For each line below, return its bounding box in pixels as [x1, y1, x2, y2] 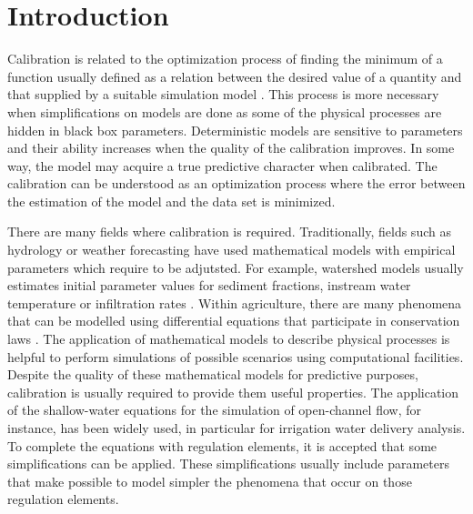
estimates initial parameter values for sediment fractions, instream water [7, 276, 411, 295]
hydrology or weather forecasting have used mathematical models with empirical [7, 240, 456, 259]
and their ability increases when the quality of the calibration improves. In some [7, 138, 455, 157]
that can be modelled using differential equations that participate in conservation [7, 311, 460, 330]
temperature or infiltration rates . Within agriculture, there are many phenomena [7, 293, 462, 312]
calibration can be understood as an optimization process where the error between [7, 174, 466, 193]
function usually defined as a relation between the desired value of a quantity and [7, 66, 462, 86]
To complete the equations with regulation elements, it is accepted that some [7, 436, 438, 455]
